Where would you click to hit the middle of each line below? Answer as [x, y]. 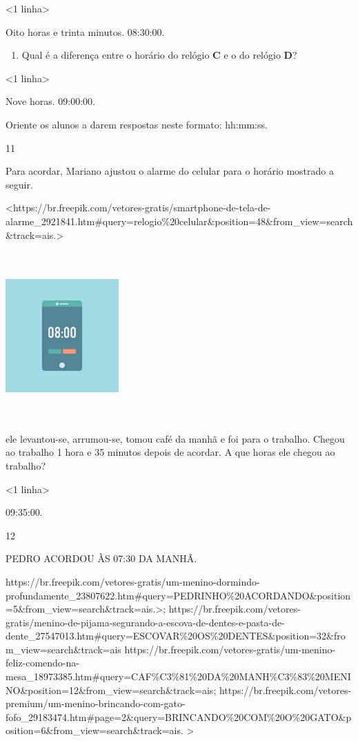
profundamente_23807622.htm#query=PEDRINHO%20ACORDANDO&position [178, 595]
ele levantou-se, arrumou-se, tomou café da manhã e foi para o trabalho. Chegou [175, 438]
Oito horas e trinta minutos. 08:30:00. [85, 31]
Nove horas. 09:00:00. [51, 101]
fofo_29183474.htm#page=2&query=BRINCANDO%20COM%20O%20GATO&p [179, 716]
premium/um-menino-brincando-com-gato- [96, 703]
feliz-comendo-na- [42, 663]
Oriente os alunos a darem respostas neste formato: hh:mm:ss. [137, 124]
